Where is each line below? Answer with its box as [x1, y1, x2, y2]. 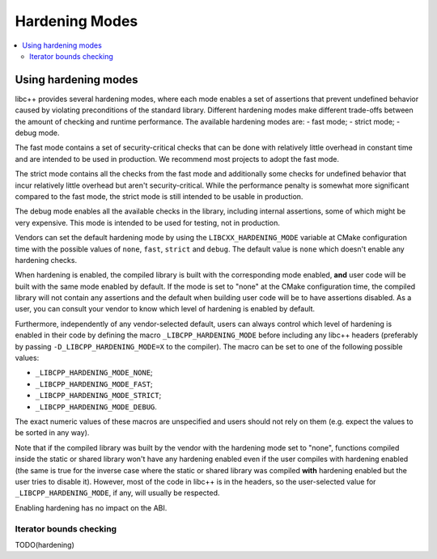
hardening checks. [15, 255, 77, 265]
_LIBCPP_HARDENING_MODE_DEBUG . [35, 401, 158, 412]
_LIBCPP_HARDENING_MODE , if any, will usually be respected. [15, 488, 220, 498]
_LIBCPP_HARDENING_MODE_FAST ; [35, 379, 153, 388]
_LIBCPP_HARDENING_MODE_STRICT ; [35, 391, 162, 400]
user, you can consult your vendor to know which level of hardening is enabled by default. [15, 304, 316, 314]
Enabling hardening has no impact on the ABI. [15, 502, 168, 513]
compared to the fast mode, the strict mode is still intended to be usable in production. [15, 191, 303, 201]
